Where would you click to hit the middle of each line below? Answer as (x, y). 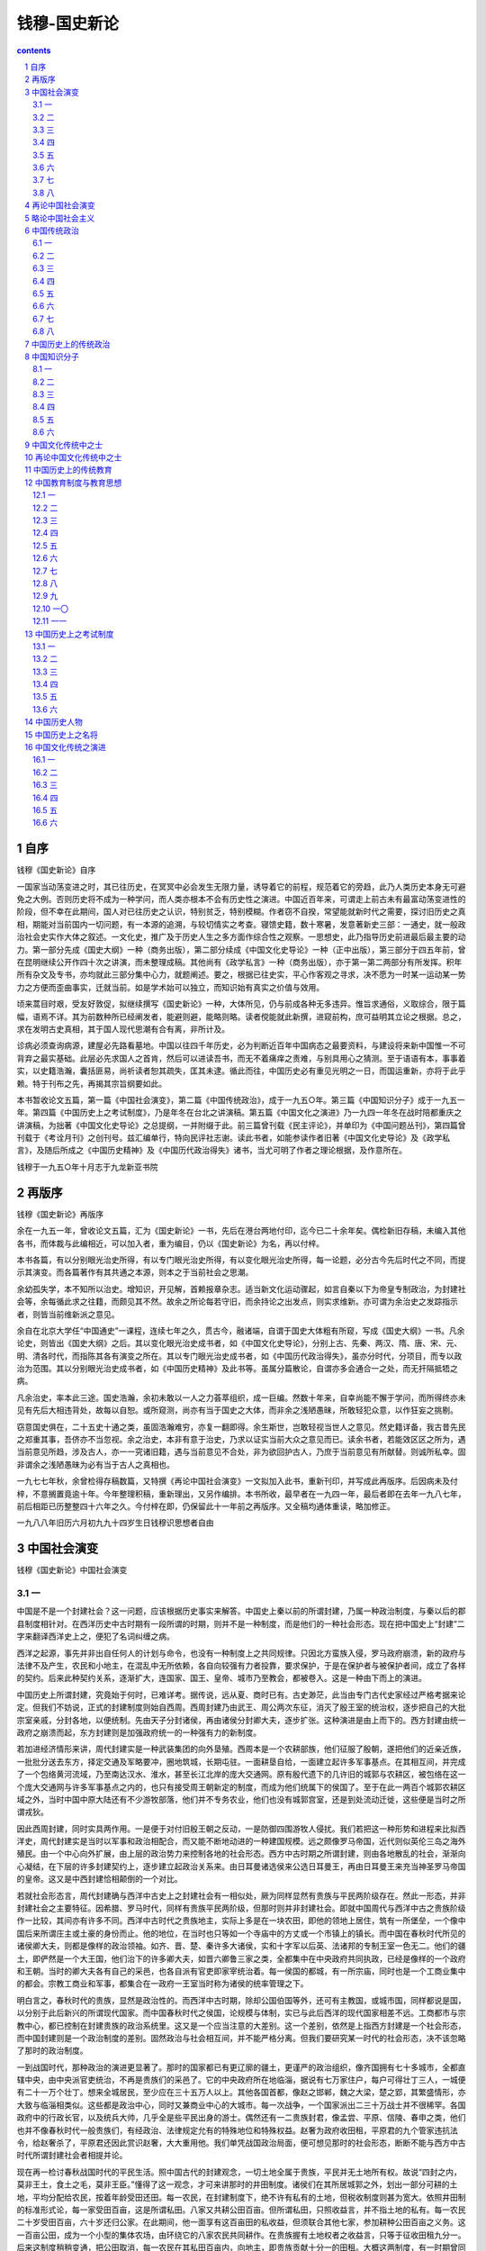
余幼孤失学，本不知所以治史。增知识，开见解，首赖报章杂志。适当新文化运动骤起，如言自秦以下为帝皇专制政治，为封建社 (241, 1288)
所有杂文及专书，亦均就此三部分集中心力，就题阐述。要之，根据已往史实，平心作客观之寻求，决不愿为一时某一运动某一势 (241, 975)
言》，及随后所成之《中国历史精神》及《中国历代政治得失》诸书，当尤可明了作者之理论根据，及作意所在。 (211, 1150)
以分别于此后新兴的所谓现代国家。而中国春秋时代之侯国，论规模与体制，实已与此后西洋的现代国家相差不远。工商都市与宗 (241, 2013)
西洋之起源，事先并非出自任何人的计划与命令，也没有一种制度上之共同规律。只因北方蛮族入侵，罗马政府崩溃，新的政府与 (241, 1653)
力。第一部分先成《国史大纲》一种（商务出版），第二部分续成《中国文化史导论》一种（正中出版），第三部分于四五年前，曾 (241, 949)
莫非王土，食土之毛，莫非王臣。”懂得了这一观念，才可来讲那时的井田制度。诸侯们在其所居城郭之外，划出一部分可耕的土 (237, 2184)
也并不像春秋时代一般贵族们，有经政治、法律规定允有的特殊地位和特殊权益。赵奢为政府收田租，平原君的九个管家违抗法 (237, 2130)
